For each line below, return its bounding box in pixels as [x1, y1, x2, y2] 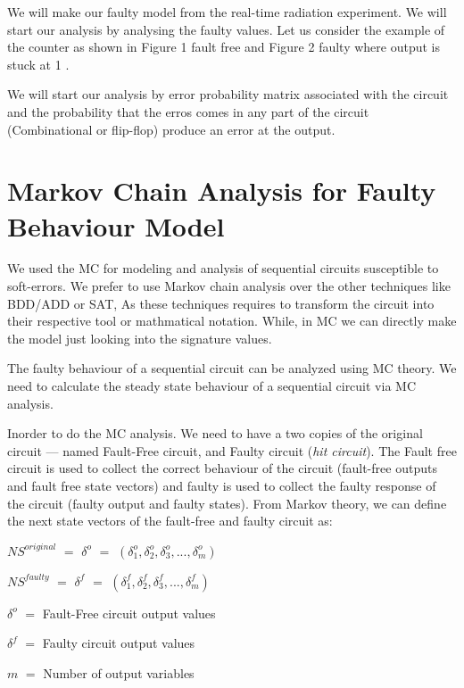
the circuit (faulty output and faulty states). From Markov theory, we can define [7, 493, 447, 512]
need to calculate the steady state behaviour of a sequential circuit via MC [7, 377, 417, 395]
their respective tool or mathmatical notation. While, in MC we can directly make [7, 311, 457, 330]
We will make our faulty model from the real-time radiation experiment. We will [7, 3, 447, 21]
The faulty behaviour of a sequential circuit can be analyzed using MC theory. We [7, 359, 457, 377]
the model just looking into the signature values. [7, 328, 272, 347]
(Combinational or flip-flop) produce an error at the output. [7, 120, 336, 138]
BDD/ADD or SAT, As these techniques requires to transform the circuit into [7, 294, 435, 312]
